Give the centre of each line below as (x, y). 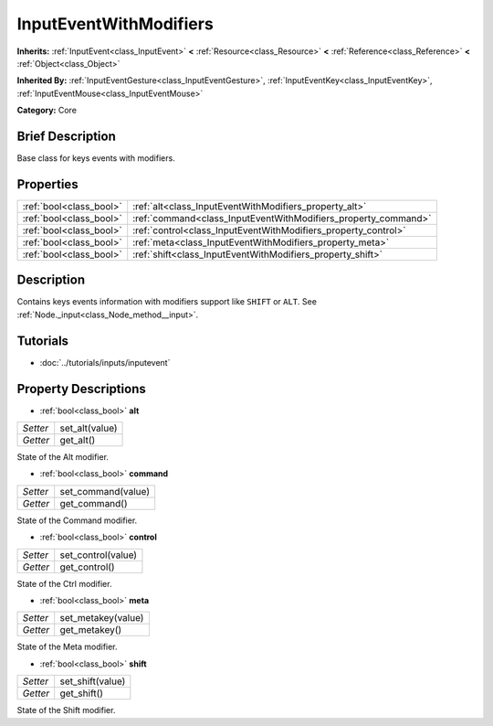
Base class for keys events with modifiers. (96, 158)
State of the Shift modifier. (66, 710)
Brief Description (66, 136)
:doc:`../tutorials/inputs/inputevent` (105, 362)
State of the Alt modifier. (63, 457)
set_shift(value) (93, 681)
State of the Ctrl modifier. (64, 583)
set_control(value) (98, 555)
